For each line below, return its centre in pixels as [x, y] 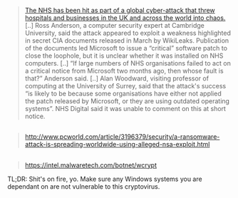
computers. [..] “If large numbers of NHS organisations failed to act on [128, 63]
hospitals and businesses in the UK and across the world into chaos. [125, 18]
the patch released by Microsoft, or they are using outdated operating [127, 101]
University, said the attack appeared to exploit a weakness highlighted [128, 33]
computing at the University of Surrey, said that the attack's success [125, 86]
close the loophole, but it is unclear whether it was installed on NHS [124, 56]
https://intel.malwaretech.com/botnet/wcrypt [90, 165]
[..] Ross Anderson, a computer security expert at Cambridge [114, 25]
